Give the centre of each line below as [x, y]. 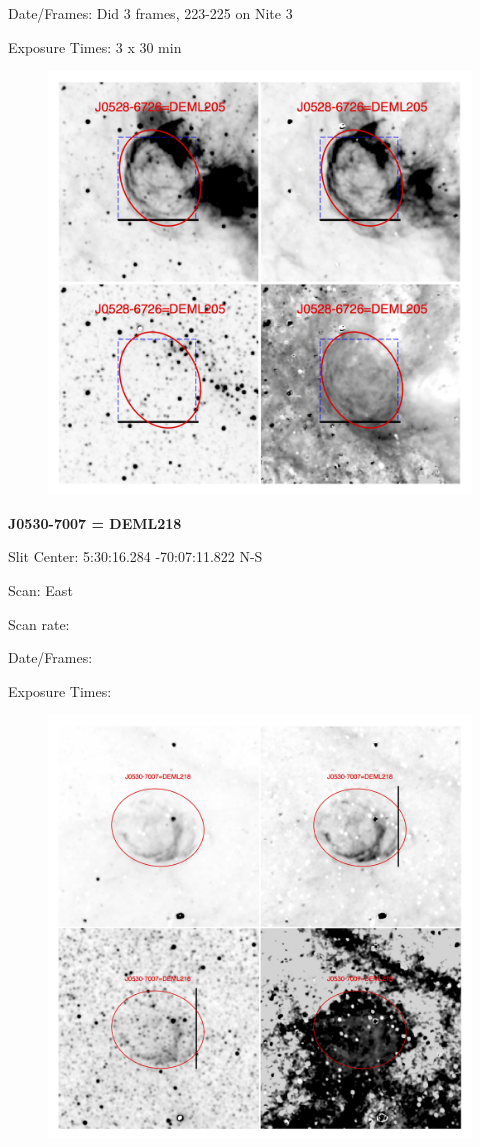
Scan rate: [39, 623]
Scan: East [40, 589]
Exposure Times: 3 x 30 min [95, 46]
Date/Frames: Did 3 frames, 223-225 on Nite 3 [150, 13]
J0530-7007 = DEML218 [95, 522]
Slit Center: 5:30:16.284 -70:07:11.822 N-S [135, 556]
